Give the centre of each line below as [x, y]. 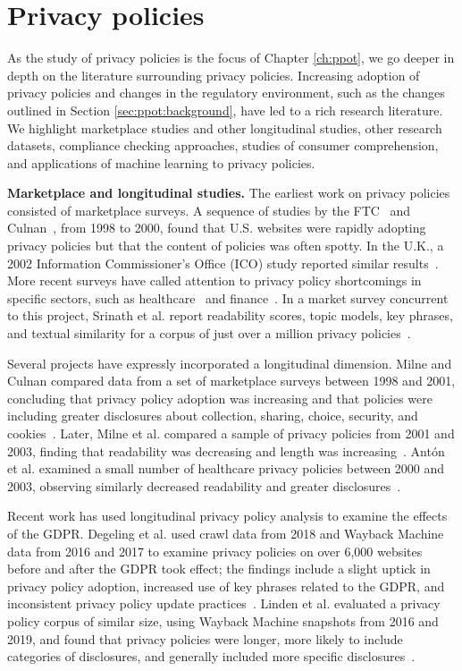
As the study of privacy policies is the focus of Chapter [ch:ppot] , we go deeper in [231, 58]
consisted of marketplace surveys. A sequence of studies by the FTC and [209, 210]
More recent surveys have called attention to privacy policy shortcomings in [214, 280]
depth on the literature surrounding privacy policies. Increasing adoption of [214, 75]
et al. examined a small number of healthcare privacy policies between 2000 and [226, 468]
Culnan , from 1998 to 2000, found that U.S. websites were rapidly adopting [217, 228]
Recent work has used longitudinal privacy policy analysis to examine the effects [227, 516]
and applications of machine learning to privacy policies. [161, 162]
